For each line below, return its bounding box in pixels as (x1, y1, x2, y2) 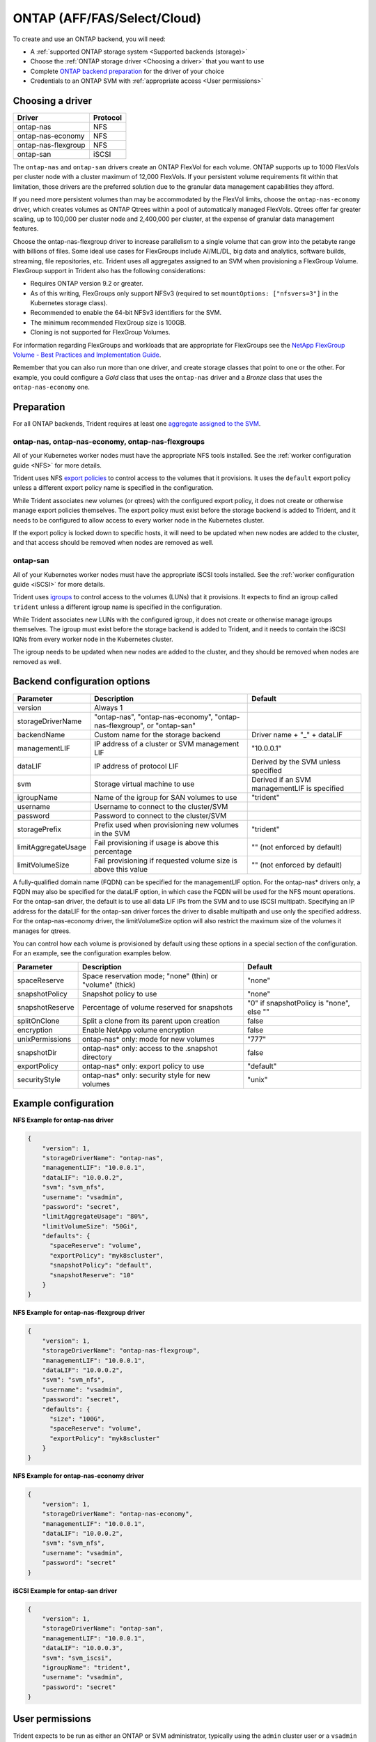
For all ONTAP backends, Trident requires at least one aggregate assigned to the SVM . (13, 419, 261, 428)
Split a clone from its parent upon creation (82, 1016, 221, 1026)
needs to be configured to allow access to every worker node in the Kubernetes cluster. (13, 516, 265, 524)
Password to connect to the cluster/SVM (94, 810, 227, 820)
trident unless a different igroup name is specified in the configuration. (13, 603, 222, 611)
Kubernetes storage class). (30, 299, 108, 307)
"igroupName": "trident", (42, 1663, 131, 1672)
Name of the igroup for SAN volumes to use (94, 792, 237, 802)
